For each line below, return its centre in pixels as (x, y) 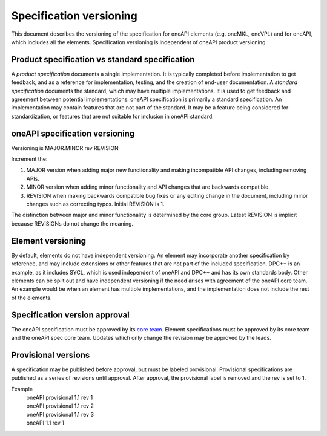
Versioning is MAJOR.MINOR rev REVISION (65, 148)
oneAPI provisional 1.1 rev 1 (60, 398)
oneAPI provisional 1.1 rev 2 (60, 406)
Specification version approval (70, 315)
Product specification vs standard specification (103, 60)
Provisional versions (51, 355)
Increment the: (29, 159)
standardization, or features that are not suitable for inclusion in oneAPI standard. (113, 116)
